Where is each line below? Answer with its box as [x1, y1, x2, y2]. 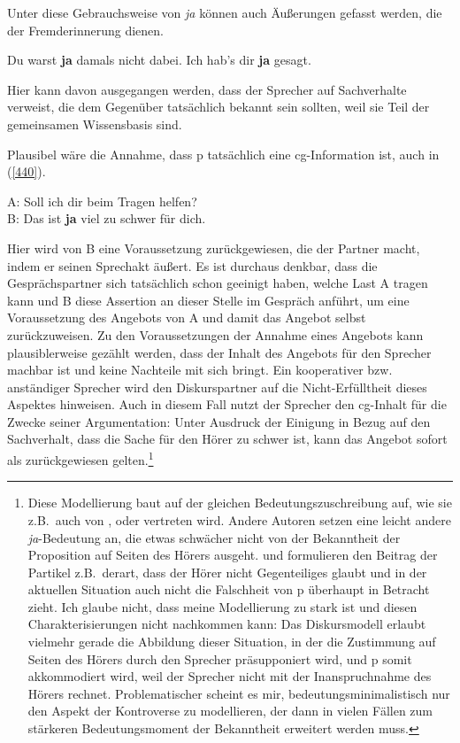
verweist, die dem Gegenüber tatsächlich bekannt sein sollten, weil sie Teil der [7, 97, 430, 116]
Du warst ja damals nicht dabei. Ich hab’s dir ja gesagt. [7, 50, 311, 69]
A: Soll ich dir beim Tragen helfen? [7, 191, 197, 210]
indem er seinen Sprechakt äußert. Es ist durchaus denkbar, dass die [7, 256, 378, 275]
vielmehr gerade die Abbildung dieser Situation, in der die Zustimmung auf [27, 632, 436, 651]
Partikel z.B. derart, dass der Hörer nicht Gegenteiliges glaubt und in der [27, 562, 427, 581]
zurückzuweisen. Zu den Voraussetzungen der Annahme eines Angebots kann [7, 325, 424, 344]
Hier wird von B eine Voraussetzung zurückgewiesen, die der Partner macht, [7, 238, 420, 257]
